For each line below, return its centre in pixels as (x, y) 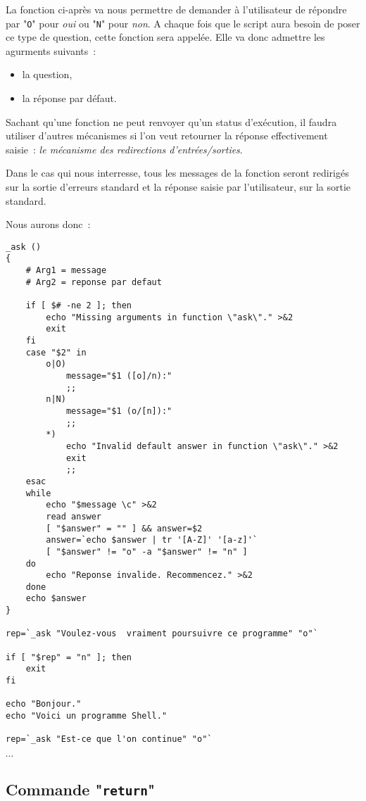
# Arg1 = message (66, 271)
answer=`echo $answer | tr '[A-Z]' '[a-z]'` (152, 540)
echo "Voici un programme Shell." (87, 716)
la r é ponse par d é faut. (69, 98)
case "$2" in (56, 352)
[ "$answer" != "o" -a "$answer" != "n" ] (147, 551)
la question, (47, 74)
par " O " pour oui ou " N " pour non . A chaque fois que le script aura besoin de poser (183, 23)
